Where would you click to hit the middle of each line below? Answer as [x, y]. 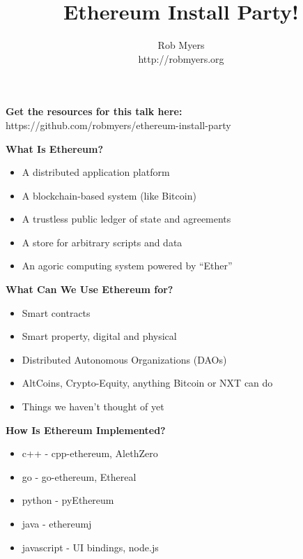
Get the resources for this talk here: [94, 111]
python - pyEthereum [68, 500]
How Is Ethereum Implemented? [86, 430]
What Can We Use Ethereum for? [90, 289]
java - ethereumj [57, 523]
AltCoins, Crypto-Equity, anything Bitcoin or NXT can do [147, 383]
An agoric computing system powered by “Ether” [127, 266]
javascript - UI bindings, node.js [90, 547]
